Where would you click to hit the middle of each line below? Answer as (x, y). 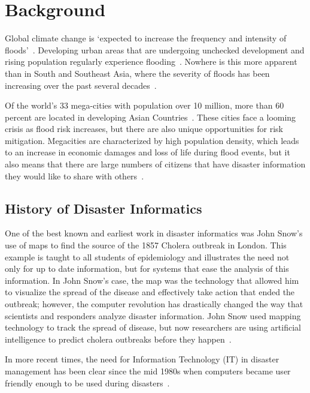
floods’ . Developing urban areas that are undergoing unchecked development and (155, 49)
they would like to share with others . (75, 175)
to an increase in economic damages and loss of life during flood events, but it (148, 152)
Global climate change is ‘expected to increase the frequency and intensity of (146, 38)
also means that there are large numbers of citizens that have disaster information (155, 164)
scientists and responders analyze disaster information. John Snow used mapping (153, 315)
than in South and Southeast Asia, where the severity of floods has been (137, 73)
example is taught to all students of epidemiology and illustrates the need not (147, 256)
